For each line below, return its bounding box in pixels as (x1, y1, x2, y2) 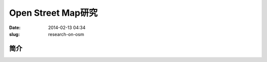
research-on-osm (48, 31, 84, 37)
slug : (9, 31, 20, 37)
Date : (9, 25, 21, 31)
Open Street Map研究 (9, 7, 98, 18)
